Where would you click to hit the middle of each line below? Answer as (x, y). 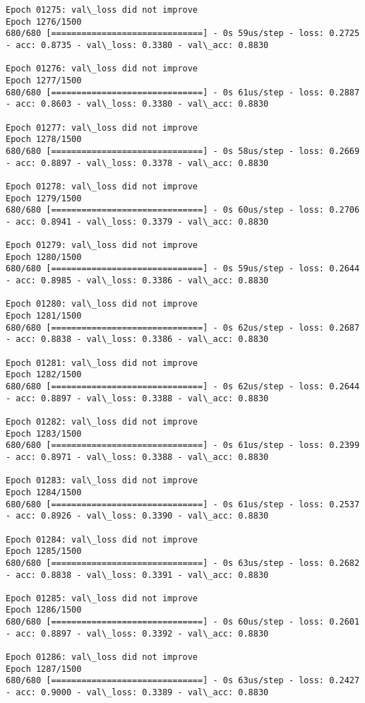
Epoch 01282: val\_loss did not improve (102, 421)
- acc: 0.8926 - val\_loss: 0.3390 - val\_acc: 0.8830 (137, 516)
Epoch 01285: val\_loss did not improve (102, 598)
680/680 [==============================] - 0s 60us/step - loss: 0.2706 (183, 210)
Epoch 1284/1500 (44, 492)
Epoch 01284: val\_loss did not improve (102, 539)
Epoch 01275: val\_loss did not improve (102, 10)
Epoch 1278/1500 (44, 140)
